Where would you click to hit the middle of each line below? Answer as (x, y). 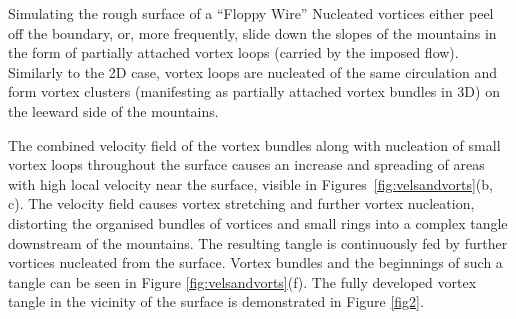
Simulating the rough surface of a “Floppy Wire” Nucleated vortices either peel (251, 13)
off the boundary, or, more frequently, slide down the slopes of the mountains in (252, 32)
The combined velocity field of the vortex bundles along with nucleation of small (254, 144)
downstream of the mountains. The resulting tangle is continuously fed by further (258, 242)
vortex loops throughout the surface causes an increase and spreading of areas (246, 164)
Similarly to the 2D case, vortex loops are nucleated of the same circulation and (253, 71)
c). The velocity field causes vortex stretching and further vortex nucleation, (241, 203)
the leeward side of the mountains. (113, 110)
